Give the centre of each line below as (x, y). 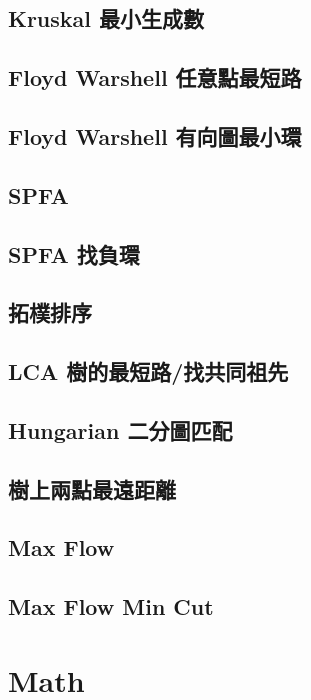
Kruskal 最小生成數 (106, 18)
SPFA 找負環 (74, 253)
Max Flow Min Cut (111, 606)
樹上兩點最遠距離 (92, 488)
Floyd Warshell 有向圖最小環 (155, 135)
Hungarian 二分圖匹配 (120, 429)
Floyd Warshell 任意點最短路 (155, 77)
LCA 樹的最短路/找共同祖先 (148, 371)
